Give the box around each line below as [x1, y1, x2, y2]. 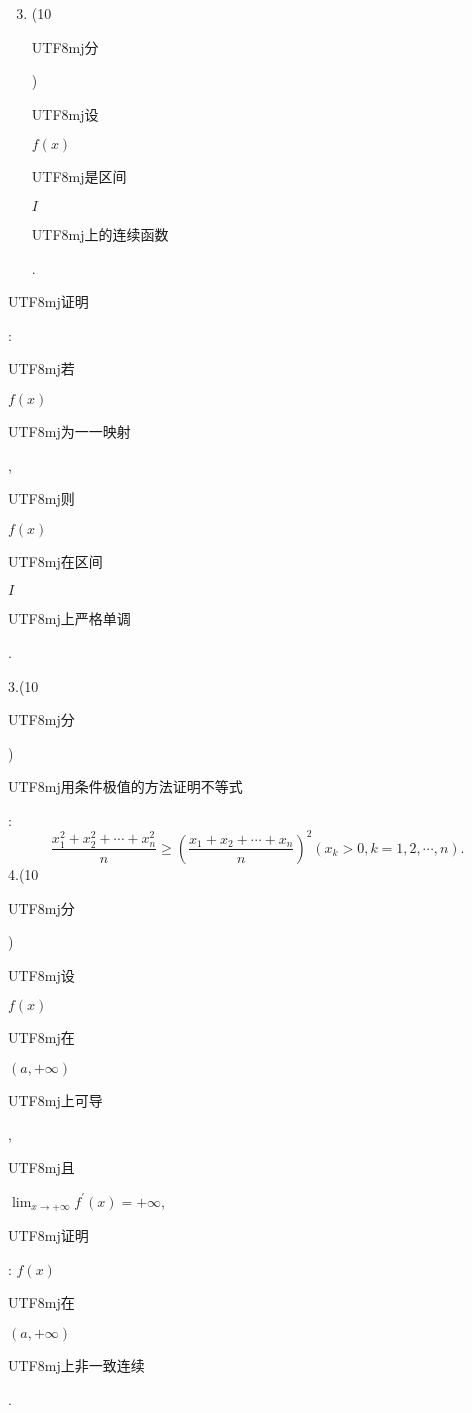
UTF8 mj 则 [8, 488, 75, 509]
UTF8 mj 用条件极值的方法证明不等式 [8, 776, 243, 797]
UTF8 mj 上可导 [8, 1089, 103, 1110]
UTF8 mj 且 [8, 1157, 75, 1178]
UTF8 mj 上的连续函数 [31, 223, 169, 244]
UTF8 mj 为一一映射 [8, 420, 131, 441]
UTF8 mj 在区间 [8, 550, 103, 571]
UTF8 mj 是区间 [31, 166, 127, 187]
